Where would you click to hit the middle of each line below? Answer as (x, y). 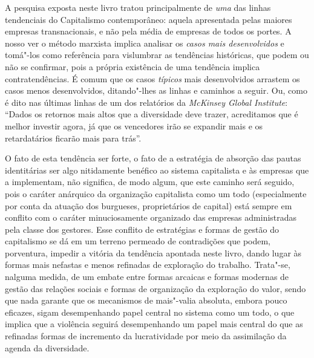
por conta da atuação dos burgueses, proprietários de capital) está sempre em (149, 205)
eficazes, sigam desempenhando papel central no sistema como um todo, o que (150, 312)
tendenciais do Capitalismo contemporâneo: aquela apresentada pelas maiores (149, 19)
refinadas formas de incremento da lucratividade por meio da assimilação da (146, 336)
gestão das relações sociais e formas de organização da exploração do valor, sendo (155, 288)
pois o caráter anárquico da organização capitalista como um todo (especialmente (156, 193)
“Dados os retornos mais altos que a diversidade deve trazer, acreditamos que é (152, 114)
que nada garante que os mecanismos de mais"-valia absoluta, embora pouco (146, 300)
